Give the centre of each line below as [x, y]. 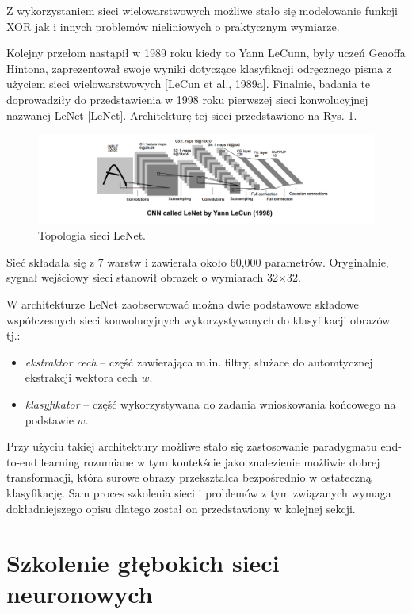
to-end [22, 461]
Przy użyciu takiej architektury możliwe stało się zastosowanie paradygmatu [192, 446]
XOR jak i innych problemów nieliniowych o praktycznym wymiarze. [173, 26]
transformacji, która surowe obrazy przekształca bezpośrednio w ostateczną [189, 477]
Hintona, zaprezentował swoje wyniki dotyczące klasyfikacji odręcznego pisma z [199, 68]
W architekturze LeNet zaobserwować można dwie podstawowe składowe [183, 303]
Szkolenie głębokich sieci [143, 563]
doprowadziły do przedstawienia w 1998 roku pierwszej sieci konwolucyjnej [187, 99]
